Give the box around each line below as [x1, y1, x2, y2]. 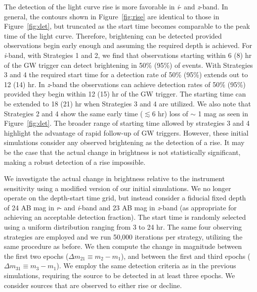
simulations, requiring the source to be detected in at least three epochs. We [4, 270, 235, 281]
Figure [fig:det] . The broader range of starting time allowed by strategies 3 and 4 [4, 118, 250, 128]
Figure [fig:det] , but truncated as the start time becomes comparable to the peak [4, 21, 250, 31]
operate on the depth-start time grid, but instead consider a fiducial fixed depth [4, 193, 246, 203]
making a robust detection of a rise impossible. [4, 156, 146, 167]
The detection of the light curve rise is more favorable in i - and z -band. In [4, 1, 228, 11]
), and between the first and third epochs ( [121, 250, 251, 261]
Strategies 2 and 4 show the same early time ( [4, 108, 143, 118]
